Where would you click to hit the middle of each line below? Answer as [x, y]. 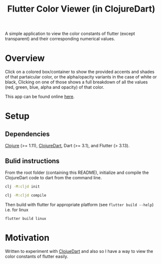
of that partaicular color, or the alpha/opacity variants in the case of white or [81, 77]
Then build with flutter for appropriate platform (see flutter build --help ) [79, 204]
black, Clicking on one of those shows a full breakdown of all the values [77, 82]
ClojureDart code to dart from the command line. [53, 177]
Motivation [27, 238]
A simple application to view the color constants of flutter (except [70, 34]
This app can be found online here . [40, 97]
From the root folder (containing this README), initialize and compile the [77, 172]
